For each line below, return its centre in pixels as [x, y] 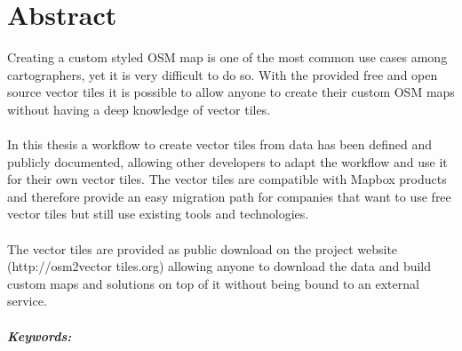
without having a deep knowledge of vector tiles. [139, 109]
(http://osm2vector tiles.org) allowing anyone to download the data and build [219, 266]
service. [27, 301]
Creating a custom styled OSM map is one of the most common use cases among [227, 57]
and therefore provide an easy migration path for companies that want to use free [229, 196]
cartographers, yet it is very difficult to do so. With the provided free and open [223, 74]
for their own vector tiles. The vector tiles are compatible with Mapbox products [227, 179]
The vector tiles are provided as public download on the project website [203, 248]
